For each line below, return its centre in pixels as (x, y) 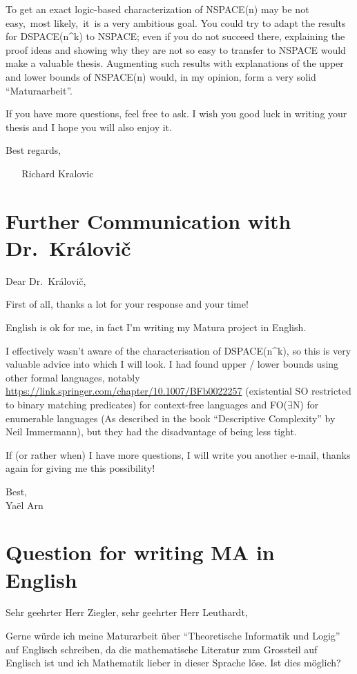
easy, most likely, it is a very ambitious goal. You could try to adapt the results (176, 22)
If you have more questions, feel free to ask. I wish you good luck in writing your (176, 113)
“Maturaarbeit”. (39, 90)
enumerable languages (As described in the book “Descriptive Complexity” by (171, 418)
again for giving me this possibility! (80, 468)
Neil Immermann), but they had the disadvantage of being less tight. (151, 432)
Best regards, (33, 150)
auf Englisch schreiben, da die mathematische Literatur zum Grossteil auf (162, 649)
